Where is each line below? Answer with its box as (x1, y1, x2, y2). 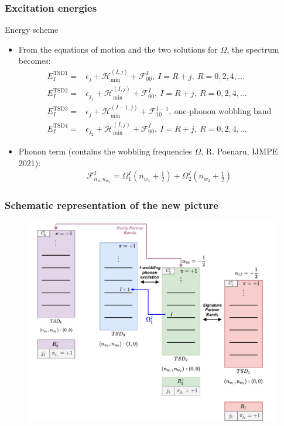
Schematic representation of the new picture (5, 197, 218, 212)
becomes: (18, 54, 51, 67)
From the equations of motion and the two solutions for (18, 43, 218, 55)
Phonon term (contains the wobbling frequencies (18, 145, 192, 157)
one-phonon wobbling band (174, 108, 272, 116)
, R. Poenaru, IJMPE (201, 145, 278, 157)
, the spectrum (227, 43, 279, 55)
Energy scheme (5, 23, 59, 36)
